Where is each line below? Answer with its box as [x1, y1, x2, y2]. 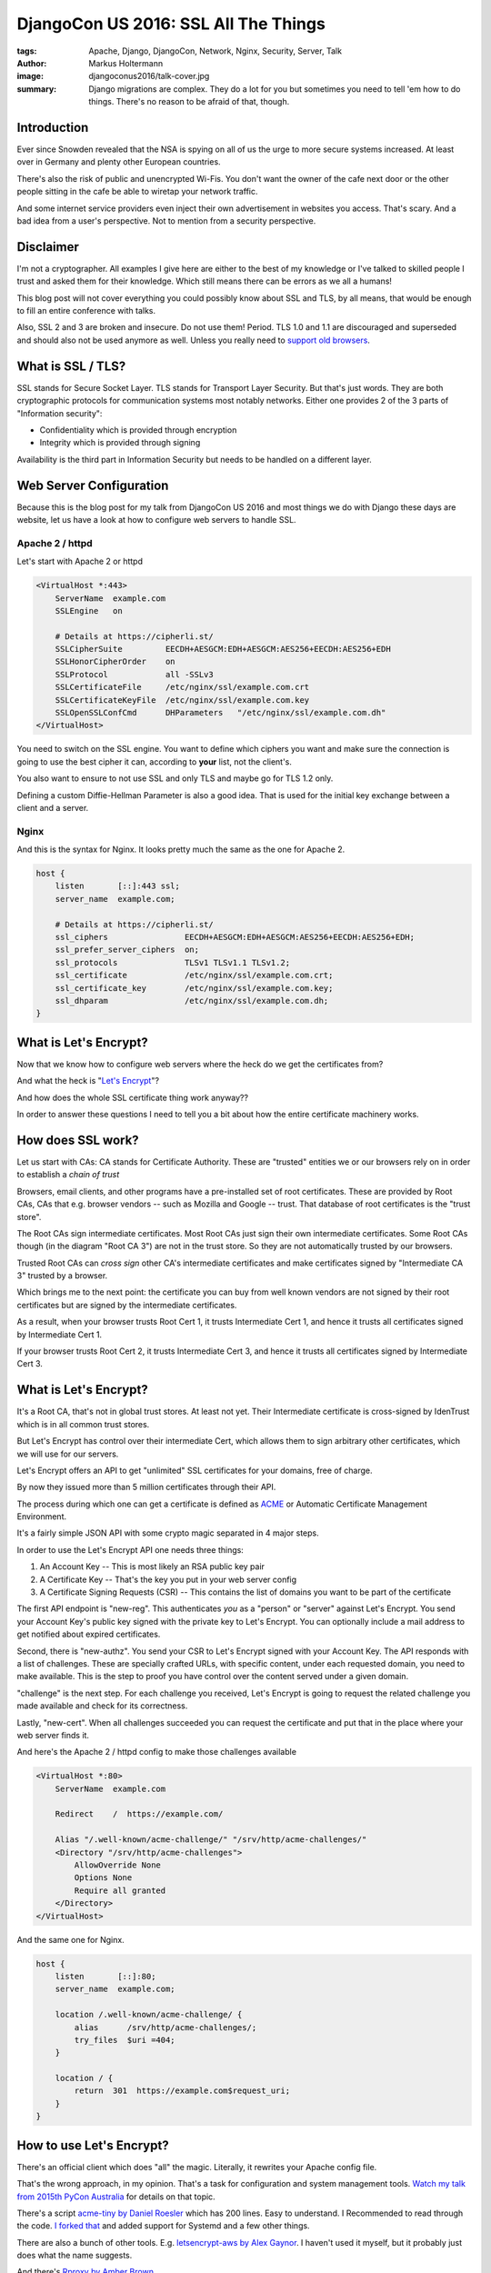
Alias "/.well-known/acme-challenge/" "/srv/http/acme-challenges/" [55, 1835, 367, 1845]
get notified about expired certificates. [16, 1628, 161, 1640]
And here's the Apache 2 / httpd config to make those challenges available [16, 1747, 297, 1757]
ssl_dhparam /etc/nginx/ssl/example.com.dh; [55, 996, 329, 1006]
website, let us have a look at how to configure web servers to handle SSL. [16, 514, 296, 525]
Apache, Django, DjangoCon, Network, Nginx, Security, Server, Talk [88, 45, 343, 56]
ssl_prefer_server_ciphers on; [55, 945, 200, 955]
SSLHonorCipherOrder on [55, 656, 176, 667]
